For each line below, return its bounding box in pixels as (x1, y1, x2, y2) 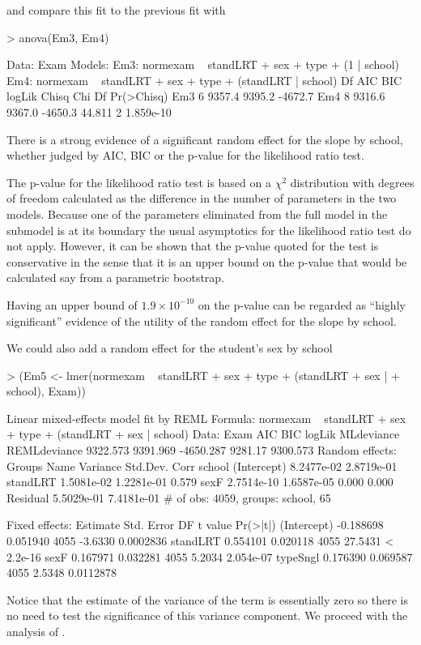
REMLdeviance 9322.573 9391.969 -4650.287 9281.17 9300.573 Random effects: (6, 442, 397, 459)
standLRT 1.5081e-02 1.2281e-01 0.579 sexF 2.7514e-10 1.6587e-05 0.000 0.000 (6, 473, 393, 490)
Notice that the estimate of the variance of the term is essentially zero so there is (6, 591, 408, 608)
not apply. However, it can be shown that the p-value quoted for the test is (6, 237, 379, 254)
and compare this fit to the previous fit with (6, 2, 226, 18)
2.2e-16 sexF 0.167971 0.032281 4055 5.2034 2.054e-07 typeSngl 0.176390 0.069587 (6, 548, 413, 565)
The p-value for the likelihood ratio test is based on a (6, 173, 271, 190)
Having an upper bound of (6, 296, 138, 313)
